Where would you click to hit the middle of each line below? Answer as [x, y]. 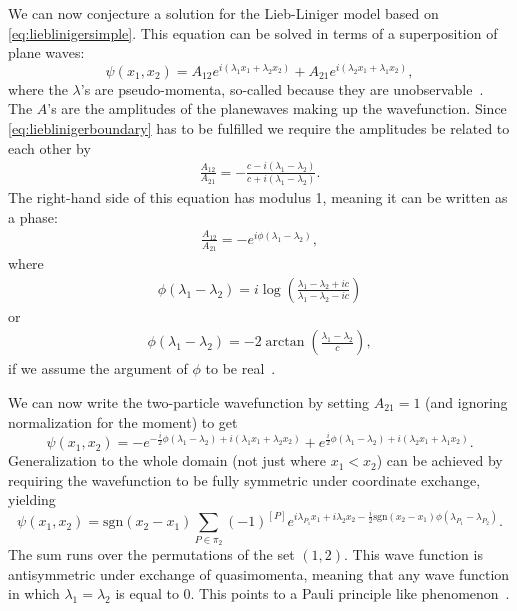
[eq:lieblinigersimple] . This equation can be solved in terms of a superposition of [253, 32]
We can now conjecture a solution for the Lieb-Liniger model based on [223, 13]
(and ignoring [466, 402]
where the [38, 88]
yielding [32, 499]
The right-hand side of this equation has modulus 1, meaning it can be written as [258, 197]
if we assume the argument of [98, 368]
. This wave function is [413, 554]
